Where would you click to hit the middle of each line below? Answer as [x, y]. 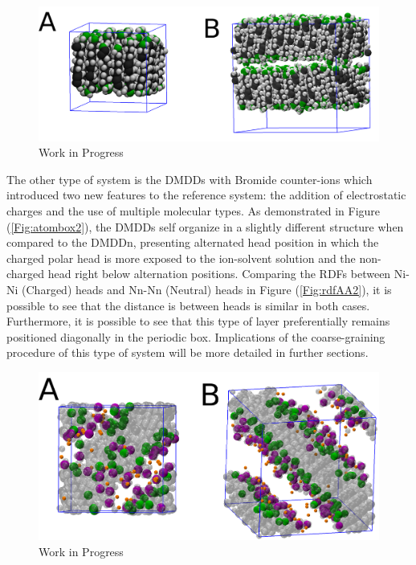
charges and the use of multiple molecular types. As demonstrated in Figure [194, 211]
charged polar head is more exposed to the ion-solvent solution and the [181, 258]
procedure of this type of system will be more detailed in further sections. [188, 352]
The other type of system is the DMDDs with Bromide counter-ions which [190, 179]
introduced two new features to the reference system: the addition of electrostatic [206, 195]
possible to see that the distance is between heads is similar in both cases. [188, 305]
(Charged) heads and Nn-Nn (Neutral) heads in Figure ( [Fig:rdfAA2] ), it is [207, 290]
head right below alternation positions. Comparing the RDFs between [219, 274]
